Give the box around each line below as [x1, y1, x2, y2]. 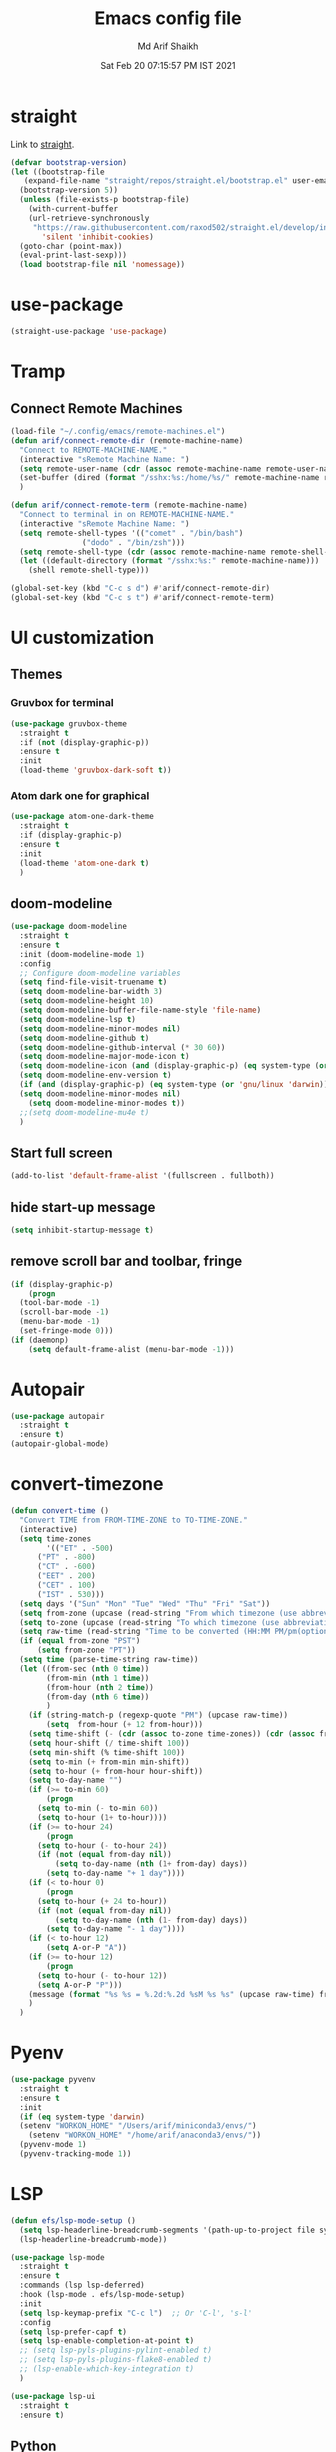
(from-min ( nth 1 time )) [46, 1673, 150, 1683]
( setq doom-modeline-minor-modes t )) [28, 1098, 186, 1108]
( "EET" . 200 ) [36, 1571, 97, 1581]
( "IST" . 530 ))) [36, 1589, 105, 1599]
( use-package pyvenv [10, 2075, 97, 2085]
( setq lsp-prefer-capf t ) [19, 2327, 128, 2337]
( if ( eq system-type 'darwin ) [19, 2112, 145, 2122]
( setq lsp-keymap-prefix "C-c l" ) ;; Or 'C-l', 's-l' [19, 2308, 253, 2318]
